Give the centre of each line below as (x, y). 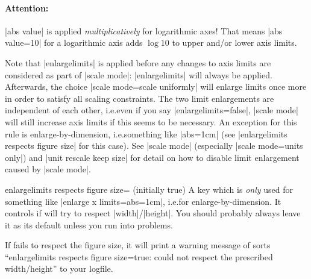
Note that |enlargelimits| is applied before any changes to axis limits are (138, 62)
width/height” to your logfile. (59, 268)
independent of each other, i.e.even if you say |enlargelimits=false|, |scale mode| (152, 110)
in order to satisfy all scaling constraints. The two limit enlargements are (140, 98)
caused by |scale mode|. (48, 169)
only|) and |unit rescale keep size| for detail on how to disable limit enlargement (152, 157)
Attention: (27, 8)
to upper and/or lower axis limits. (234, 42)
